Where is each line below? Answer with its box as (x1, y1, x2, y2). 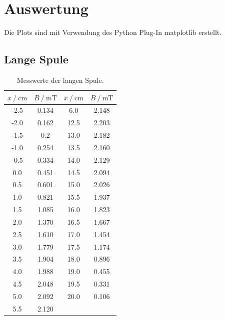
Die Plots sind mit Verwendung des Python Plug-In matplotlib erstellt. (4, 27, 222, 37)
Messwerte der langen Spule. (16, 74, 104, 85)
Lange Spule (4, 51, 68, 67)
